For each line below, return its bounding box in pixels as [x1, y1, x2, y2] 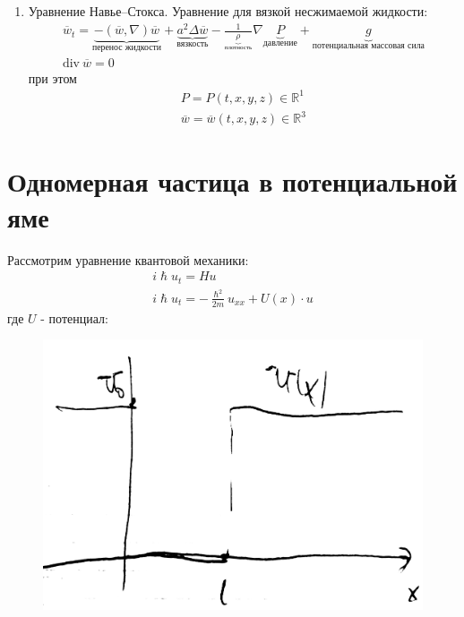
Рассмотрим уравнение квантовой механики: [7, 250, 249, 269]
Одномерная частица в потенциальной [7, 163, 458, 200]
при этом [28, 68, 77, 87]
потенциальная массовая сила [312, 41, 425, 51]
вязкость [176, 39, 209, 49]
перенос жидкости [91, 43, 162, 53]
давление [262, 39, 297, 48]
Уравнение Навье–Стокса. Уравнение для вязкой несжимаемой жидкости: [28, 2, 428, 20]
